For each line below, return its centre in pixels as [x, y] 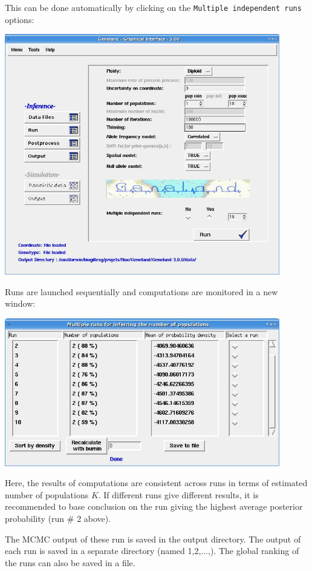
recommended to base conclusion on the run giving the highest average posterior [154, 506]
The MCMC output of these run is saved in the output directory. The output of [153, 539]
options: [20, 19]
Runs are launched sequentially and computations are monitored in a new [141, 291]
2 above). [94, 518]
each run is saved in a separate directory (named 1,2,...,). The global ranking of [152, 551]
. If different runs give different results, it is [178, 494]
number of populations [47, 494]
